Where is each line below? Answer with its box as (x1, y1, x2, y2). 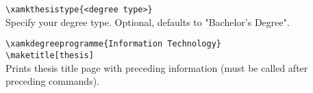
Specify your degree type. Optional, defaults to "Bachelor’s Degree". (5, 14, 290, 29)
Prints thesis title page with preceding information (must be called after (5, 60, 308, 75)
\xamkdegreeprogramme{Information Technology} (5, 39, 221, 49)
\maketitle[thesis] (5, 50, 94, 60)
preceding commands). (5, 74, 100, 88)
